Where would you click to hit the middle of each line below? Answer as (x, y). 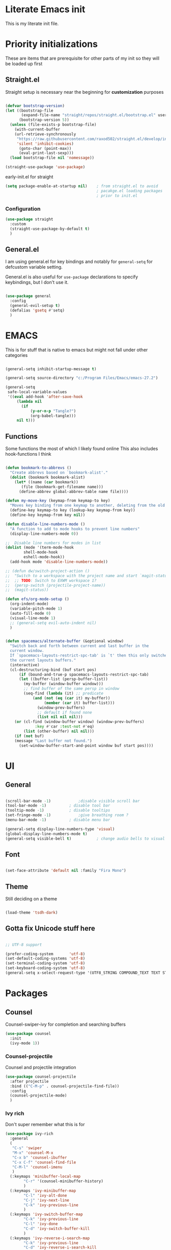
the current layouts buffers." (43, 660)
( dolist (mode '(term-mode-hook (39, 548)
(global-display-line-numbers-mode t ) (46, 834)
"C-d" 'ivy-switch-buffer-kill (57, 1229)
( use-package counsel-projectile (41, 1077)
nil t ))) (26, 421)
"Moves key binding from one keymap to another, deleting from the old (88, 506)
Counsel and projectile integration (41, 1067)
